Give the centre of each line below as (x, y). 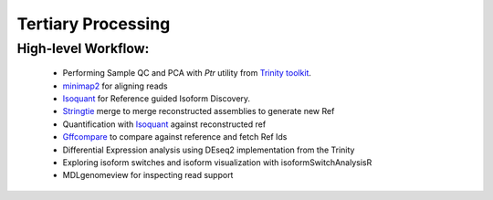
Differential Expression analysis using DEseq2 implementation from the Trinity (209, 150)
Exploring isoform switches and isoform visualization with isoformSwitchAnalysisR (217, 162)
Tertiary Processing (94, 24)
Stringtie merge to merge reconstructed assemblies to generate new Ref (199, 111)
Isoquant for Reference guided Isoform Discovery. (157, 98)
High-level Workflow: (83, 48)
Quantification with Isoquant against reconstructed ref (164, 124)
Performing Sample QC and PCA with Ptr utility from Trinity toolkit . (187, 73)
